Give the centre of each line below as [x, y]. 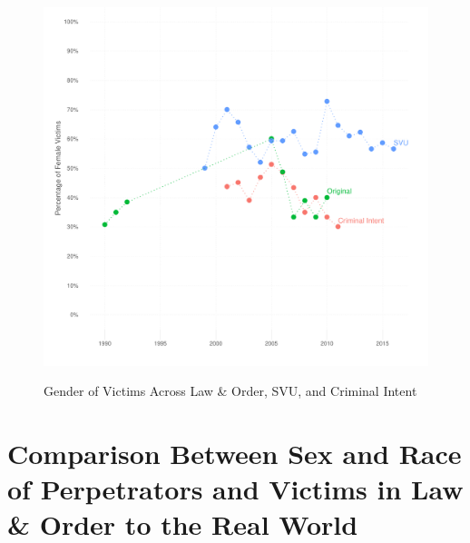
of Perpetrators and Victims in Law [235, 489]
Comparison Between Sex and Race [235, 453]
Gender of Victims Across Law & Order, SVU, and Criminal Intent [230, 391]
